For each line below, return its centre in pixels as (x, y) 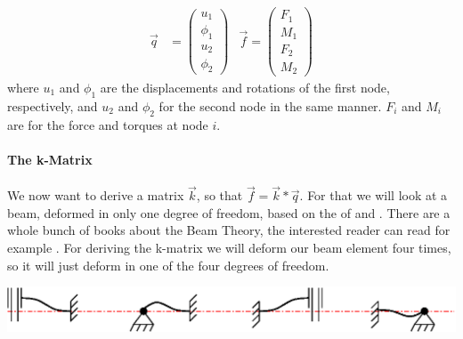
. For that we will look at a (374, 195)
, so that (219, 195)
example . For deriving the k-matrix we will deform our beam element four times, (229, 248)
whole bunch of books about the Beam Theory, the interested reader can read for (229, 230)
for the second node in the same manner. (270, 105)
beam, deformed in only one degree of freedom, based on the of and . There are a (229, 212)
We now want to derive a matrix (96, 195)
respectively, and (53, 105)
